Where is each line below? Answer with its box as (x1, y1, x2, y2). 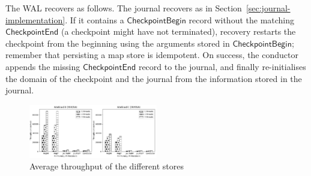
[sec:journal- (246, 2, 291, 14)
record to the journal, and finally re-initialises (138, 60, 306, 72)
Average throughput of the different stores (29, 160, 184, 172)
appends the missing (5, 60, 80, 72)
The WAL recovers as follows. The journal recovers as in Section (5, 2, 242, 14)
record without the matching (189, 13, 295, 26)
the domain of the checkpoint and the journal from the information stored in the (5, 72, 302, 84)
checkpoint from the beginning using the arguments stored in (5, 37, 230, 49)
